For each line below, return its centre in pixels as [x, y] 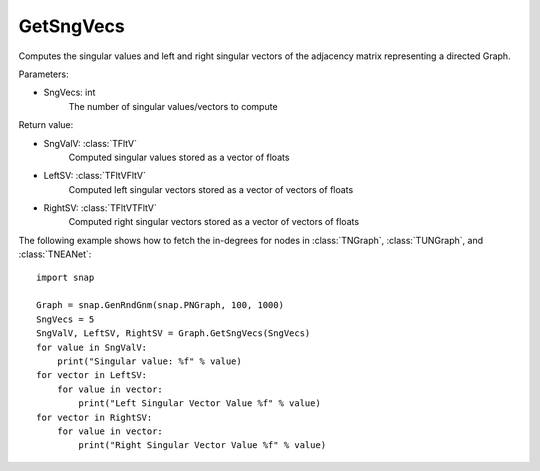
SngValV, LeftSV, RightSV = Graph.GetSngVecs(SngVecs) [173, 333]
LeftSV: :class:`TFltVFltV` [95, 176]
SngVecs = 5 [65, 319]
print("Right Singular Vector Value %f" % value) [202, 445]
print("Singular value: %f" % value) [149, 361]
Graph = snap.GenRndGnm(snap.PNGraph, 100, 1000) [160, 305]
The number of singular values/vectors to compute [173, 106]
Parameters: [43, 74]
